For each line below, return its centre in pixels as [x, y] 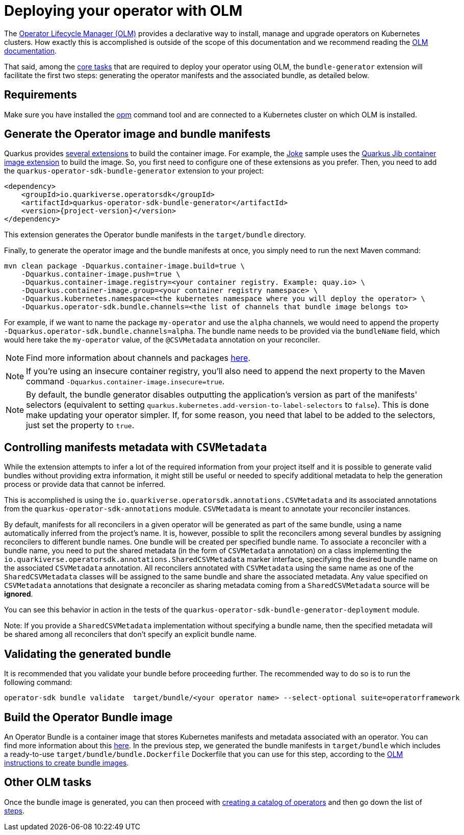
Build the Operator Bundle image [88, 717]
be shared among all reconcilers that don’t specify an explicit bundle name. [130, 634]
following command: [38, 682]
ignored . [19, 594]
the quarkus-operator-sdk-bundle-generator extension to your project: [134, 171]
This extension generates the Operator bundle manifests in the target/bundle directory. [155, 235]
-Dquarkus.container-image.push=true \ [101, 274]
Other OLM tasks [48, 782]
